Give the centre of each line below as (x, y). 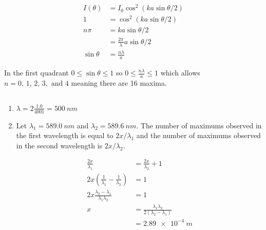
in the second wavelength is (59, 145)
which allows (180, 72)
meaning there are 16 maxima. (119, 82)
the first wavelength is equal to (65, 135)
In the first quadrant (36, 72)
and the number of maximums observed (198, 135)
